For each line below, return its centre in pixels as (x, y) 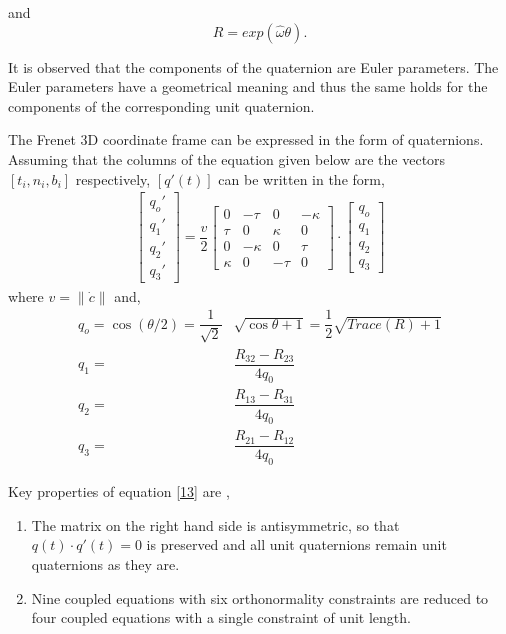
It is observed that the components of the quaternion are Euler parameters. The (253, 66)
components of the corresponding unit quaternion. (161, 105)
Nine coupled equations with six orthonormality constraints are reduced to (260, 597)
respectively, (113, 178)
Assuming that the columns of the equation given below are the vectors (227, 158)
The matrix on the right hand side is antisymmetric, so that (215, 524)
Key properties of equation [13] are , (119, 491)
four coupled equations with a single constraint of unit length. (221, 617)
